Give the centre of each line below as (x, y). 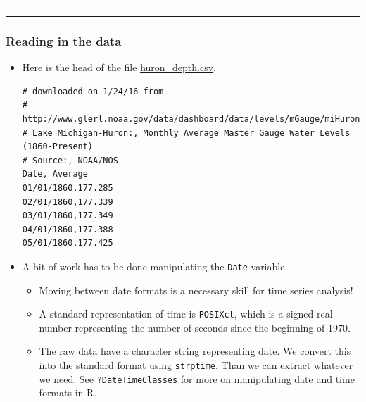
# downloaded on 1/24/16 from (93, 91)
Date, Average (55, 174)
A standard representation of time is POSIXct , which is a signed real (186, 314)
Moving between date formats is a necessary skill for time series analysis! (196, 290)
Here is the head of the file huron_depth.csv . (119, 67)
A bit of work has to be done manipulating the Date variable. (155, 266)
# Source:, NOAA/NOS (70, 160)
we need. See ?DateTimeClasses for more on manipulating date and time (197, 378)
